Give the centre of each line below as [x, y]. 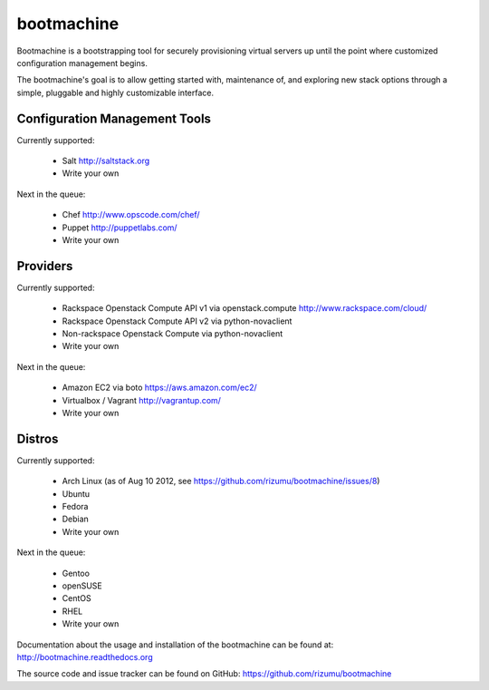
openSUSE [82, 586]
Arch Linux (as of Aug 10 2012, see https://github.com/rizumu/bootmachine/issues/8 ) [221, 481]
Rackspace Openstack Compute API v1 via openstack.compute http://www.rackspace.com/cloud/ [244, 308]
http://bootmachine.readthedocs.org [85, 656]
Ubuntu [76, 493]
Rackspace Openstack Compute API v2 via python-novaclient [177, 321]
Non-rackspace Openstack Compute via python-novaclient [173, 334]
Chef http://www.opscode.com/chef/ [131, 215]
